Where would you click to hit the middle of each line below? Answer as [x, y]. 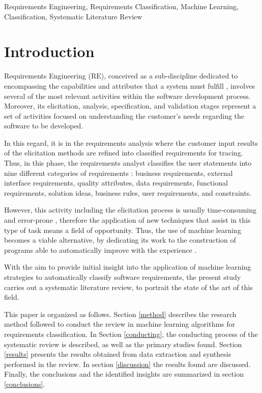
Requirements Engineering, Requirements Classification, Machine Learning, [121, 6]
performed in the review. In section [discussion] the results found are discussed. [127, 364]
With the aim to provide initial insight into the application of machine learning [128, 267]
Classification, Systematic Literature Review [73, 16]
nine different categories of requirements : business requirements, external [119, 173]
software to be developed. [44, 126]
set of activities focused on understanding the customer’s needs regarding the [124, 115]
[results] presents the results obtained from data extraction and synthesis [118, 354]
